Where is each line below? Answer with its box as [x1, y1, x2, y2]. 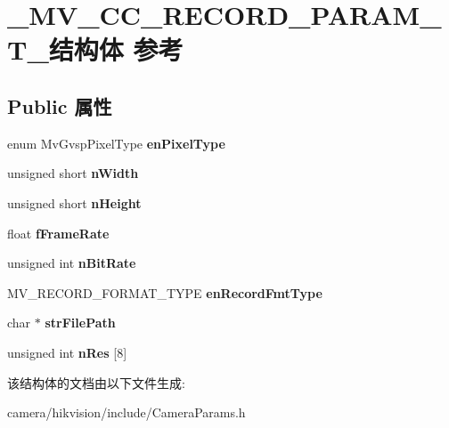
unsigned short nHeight [7, 193, 142, 212]
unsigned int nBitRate [7, 254, 136, 272]
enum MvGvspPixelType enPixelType [7, 133, 225, 152]
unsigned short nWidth [7, 164, 139, 182]
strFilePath [45, 313, 116, 332]
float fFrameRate [7, 223, 110, 242]
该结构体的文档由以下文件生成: [7, 373, 185, 392]
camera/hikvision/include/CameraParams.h [7, 403, 246, 422]
